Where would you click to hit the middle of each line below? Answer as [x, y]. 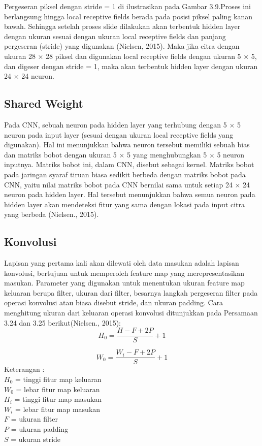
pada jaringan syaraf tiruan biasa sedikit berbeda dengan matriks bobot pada [125, 174]
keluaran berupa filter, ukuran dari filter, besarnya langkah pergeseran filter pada [131, 292]
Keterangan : [24, 369]
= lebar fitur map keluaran [58, 389]
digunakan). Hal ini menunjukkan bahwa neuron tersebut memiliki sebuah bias [127, 145]
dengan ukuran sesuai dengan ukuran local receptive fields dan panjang [115, 36]
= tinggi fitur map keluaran [58, 379]
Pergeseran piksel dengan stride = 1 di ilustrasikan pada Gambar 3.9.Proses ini [127, 6]
